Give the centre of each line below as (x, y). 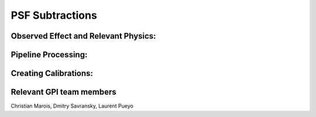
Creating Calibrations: (52, 73)
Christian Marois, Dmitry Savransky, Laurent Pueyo (72, 106)
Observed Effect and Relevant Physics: (83, 36)
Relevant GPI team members (63, 92)
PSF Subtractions (54, 15)
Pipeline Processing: (49, 55)
